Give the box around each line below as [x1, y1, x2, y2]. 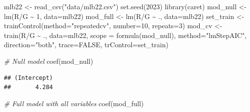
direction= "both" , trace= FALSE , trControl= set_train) [4, 39, 168, 50]
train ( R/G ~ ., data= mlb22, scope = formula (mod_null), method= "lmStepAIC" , [4, 30, 247, 40]
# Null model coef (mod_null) [4, 56, 93, 66]
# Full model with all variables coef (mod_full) [4, 98, 144, 108]
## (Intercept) [4, 74, 53, 81]
